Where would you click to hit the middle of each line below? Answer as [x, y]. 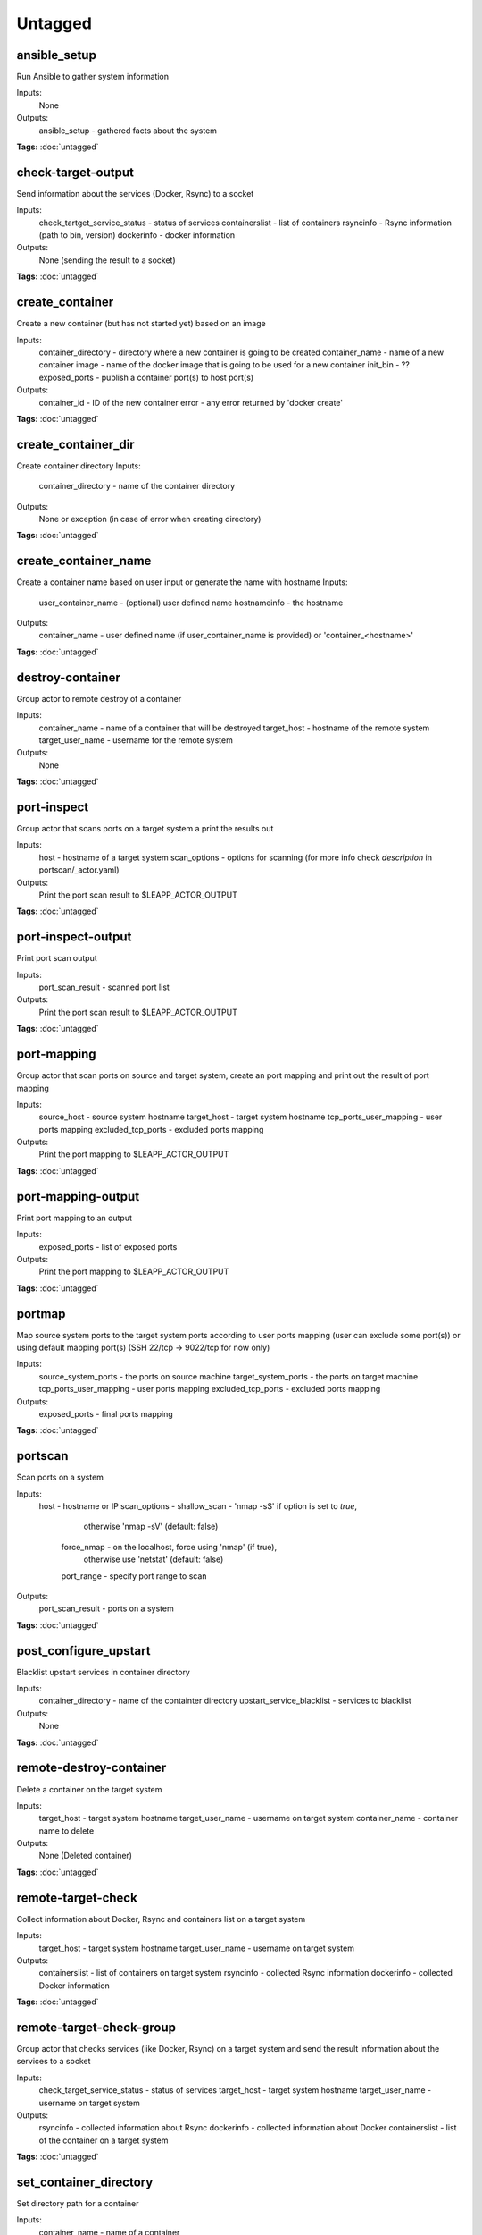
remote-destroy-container [91, 1768]
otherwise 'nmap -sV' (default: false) [151, 1527]
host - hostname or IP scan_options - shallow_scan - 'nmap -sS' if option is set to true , [198, 1506]
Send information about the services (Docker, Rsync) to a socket [135, 193]
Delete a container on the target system [89, 1789]
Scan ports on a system [60, 1477]
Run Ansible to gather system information [93, 77]
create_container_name [84, 561]
